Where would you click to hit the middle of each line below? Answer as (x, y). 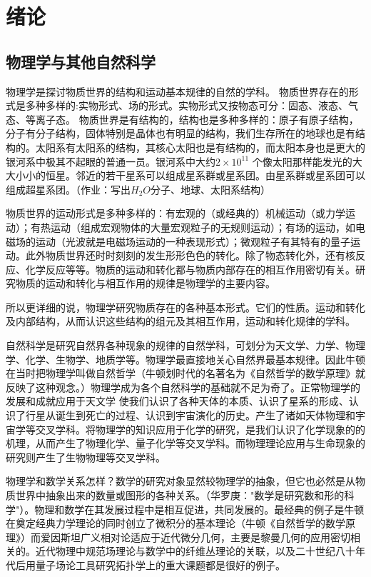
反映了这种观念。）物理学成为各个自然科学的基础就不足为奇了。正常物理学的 (183, 387)
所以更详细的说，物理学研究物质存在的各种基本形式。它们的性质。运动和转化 (185, 307)
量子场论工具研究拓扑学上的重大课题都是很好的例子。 (160, 565)
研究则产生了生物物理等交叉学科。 (86, 457)
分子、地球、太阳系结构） (211, 189)
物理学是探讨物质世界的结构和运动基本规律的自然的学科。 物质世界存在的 (177, 91)
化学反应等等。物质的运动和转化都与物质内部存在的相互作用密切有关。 (190, 269)
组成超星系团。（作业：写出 (68, 189)
